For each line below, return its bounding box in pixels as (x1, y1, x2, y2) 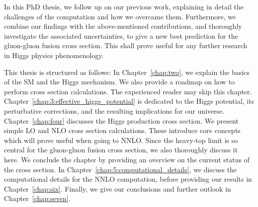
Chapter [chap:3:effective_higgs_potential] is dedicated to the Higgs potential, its (4, 96, 255, 106)
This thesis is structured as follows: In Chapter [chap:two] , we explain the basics (4, 67, 250, 77)
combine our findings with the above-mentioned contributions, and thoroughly (4, 21, 242, 31)
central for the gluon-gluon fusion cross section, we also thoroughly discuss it (4, 144, 238, 155)
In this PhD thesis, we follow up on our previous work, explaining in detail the (4, 1, 244, 11)
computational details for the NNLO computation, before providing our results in (4, 174, 252, 184)
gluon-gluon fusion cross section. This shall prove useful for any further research (4, 40, 248, 51)
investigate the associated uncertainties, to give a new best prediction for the (4, 30, 238, 41)
